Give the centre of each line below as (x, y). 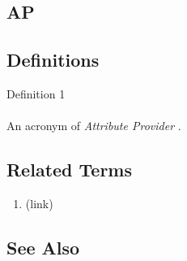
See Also (43, 247)
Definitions (53, 60)
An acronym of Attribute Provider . (94, 126)
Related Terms (70, 170)
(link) (39, 203)
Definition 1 (36, 93)
